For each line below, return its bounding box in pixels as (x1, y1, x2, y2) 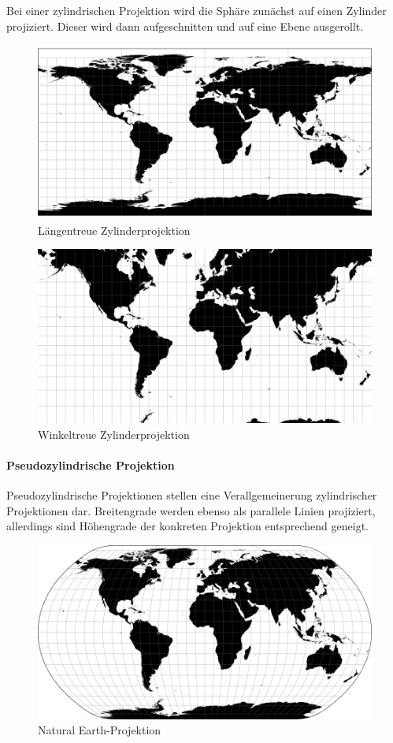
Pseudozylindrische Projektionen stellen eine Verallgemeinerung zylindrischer (6, 487, 377, 503)
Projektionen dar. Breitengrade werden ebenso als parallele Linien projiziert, (6, 502, 376, 518)
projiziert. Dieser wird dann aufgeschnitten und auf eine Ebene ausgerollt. (6, 17, 364, 34)
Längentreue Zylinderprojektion (38, 221, 191, 238)
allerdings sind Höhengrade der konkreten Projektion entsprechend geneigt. (6, 518, 369, 534)
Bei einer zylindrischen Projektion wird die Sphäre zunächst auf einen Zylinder (6, 2, 387, 18)
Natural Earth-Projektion (38, 722, 161, 738)
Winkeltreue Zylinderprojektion (38, 425, 190, 442)
